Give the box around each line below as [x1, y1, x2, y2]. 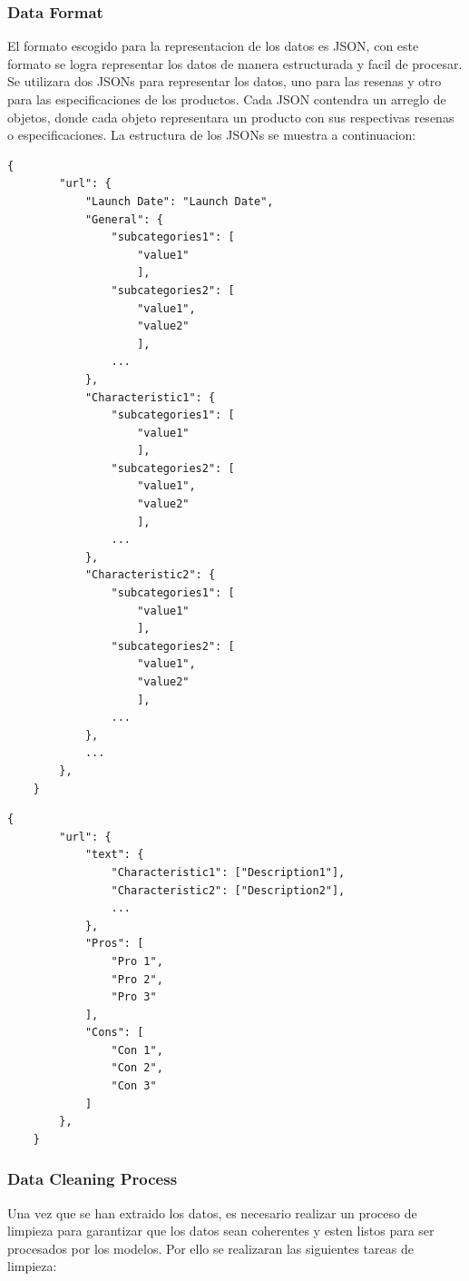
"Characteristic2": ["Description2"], [111, 883, 346, 897]
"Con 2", [111, 1061, 163, 1075]
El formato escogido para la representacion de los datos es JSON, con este [7, 36, 419, 55]
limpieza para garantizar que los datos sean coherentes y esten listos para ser [7, 1221, 435, 1240]
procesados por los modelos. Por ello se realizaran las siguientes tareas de [7, 1238, 414, 1257]
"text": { [84, 848, 144, 862]
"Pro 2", [111, 972, 163, 986]
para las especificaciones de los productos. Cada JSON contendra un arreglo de [7, 90, 446, 108]
